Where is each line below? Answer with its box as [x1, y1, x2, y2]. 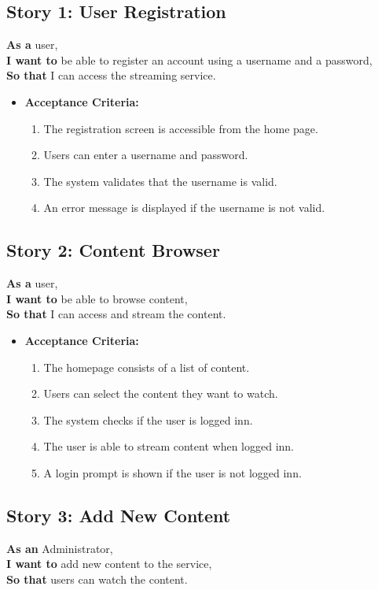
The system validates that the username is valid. [43, 173, 277, 189]
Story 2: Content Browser [6, 238, 220, 262]
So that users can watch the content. [6, 570, 188, 587]
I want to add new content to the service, [6, 555, 212, 572]
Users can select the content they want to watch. [43, 385, 278, 402]
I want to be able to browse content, [6, 290, 188, 306]
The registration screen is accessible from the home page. [43, 120, 318, 136]
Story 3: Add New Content [6, 503, 231, 527]
